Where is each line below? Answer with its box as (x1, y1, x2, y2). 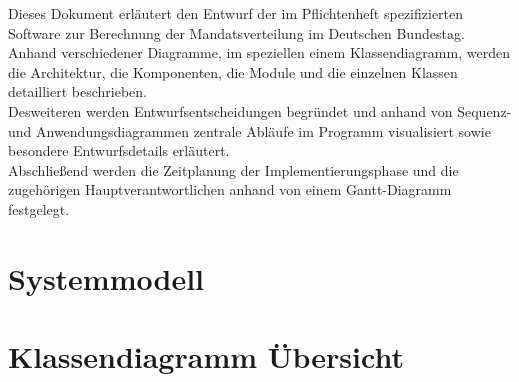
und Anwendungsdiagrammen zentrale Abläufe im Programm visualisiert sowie (8, 120, 491, 141)
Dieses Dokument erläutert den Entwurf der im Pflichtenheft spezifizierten (8, 3, 464, 23)
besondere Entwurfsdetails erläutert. (8, 140, 230, 161)
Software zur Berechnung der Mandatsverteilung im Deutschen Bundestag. (8, 22, 465, 43)
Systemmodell (8, 257, 205, 298)
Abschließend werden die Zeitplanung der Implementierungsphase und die (8, 159, 459, 180)
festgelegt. (8, 198, 70, 219)
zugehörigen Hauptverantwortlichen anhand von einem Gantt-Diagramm (8, 179, 452, 200)
